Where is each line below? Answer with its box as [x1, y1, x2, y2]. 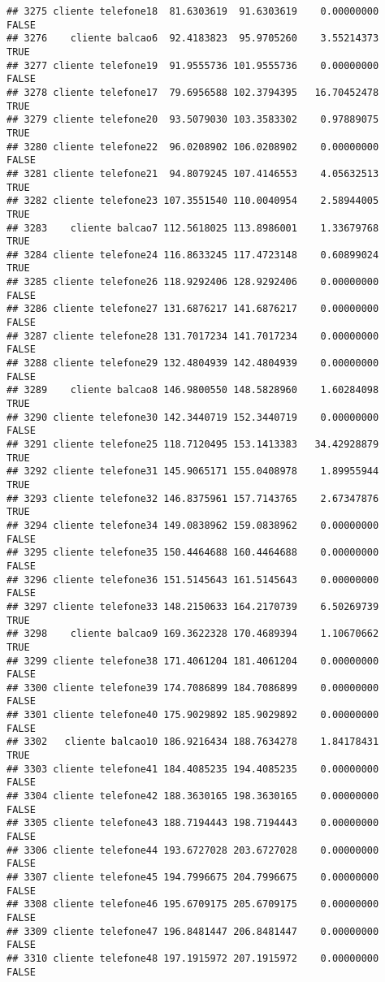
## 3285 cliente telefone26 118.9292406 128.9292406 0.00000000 [6, 276, 379, 288]
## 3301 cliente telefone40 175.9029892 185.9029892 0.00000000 [6, 709, 379, 721]
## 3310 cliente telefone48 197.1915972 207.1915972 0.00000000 [6, 952, 379, 964]
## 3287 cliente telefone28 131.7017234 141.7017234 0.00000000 [6, 330, 379, 342]
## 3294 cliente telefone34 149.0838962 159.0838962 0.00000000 [6, 519, 379, 531]
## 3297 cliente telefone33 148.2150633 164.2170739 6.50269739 [6, 600, 379, 612]
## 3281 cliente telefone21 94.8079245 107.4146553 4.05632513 [6, 167, 379, 180]
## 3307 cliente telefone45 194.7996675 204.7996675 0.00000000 [6, 872, 379, 883]
